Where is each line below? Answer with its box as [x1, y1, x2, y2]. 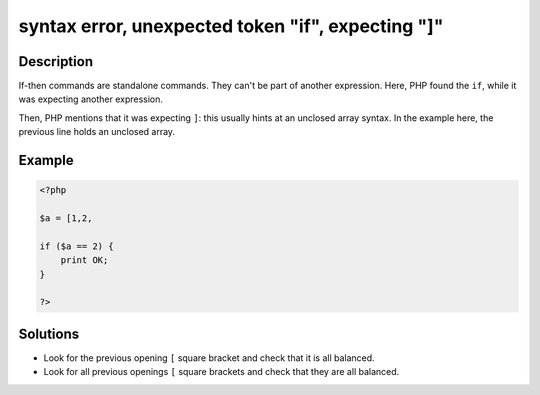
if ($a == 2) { [39, 240, 114, 252]
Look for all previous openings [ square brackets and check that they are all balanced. [43, 366, 400, 378]
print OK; [60, 255, 109, 266]
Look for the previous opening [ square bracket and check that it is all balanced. [43, 351, 375, 364]
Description [18, 53, 94, 70]
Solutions [18, 325, 80, 342]
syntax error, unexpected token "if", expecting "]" [18, 15, 444, 37]
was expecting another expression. [18, 93, 164, 105]
